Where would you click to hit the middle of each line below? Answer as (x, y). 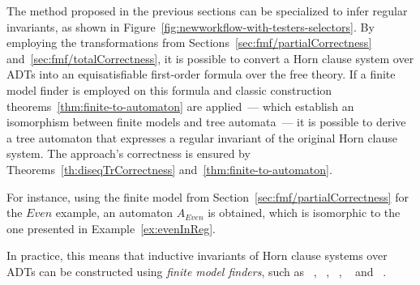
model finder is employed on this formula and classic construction (169, 89)
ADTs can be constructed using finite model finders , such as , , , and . (197, 271)
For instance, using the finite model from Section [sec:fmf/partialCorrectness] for (208, 196)
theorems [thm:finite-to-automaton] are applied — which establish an (180, 106)
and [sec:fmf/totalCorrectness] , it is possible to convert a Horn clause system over (210, 58)
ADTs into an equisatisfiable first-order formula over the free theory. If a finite (201, 74)
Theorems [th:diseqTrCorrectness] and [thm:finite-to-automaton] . (169, 169)
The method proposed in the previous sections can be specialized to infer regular (207, 11)
